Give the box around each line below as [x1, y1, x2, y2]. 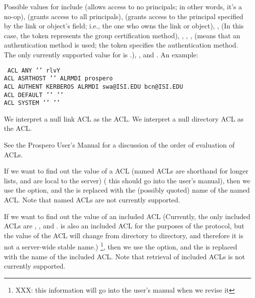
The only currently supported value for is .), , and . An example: [4, 49, 199, 59]
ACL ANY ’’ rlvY [7, 67, 60, 74]
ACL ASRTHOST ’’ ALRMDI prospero [4, 75, 113, 82]
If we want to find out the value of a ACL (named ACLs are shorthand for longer [4, 166, 249, 176]
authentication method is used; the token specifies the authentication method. [4, 40, 238, 50]
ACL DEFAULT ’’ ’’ [4, 91, 64, 99]
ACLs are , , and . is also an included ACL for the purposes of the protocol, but [4, 221, 245, 231]
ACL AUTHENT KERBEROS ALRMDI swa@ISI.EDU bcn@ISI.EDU [4, 83, 183, 90]
